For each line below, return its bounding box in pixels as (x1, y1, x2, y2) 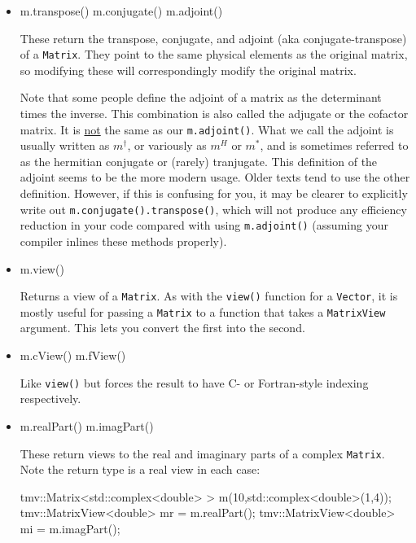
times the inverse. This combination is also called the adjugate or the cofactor (20, 105, 409, 122)
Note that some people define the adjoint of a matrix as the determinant (20, 89, 382, 106)
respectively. (20, 390, 81, 407)
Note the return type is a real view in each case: (20, 461, 261, 478)
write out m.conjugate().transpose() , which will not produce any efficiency (20, 200, 407, 217)
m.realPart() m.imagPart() (20, 417, 154, 434)
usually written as (20, 137, 110, 154)
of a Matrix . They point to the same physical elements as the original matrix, (20, 46, 408, 63)
